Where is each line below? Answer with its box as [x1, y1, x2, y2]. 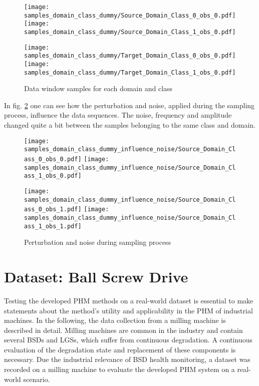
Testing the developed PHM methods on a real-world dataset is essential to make [4, 295, 253, 305]
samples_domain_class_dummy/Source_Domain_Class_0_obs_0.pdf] [24, 12, 236, 19]
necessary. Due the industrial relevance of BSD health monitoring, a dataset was [4, 354, 250, 364]
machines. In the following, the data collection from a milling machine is [4, 315, 226, 325]
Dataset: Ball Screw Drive [4, 266, 188, 286]
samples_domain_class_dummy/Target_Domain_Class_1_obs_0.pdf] [24, 69, 236, 76]
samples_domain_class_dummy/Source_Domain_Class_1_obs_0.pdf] [24, 28, 236, 36]
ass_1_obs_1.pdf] [24, 222, 82, 230]
